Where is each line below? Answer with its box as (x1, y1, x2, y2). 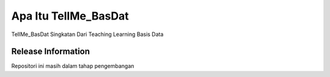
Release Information (11, 46, 90, 57)
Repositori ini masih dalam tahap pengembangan (11, 62, 134, 70)
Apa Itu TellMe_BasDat (11, 9, 129, 23)
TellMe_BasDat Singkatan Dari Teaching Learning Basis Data (11, 31, 164, 38)
